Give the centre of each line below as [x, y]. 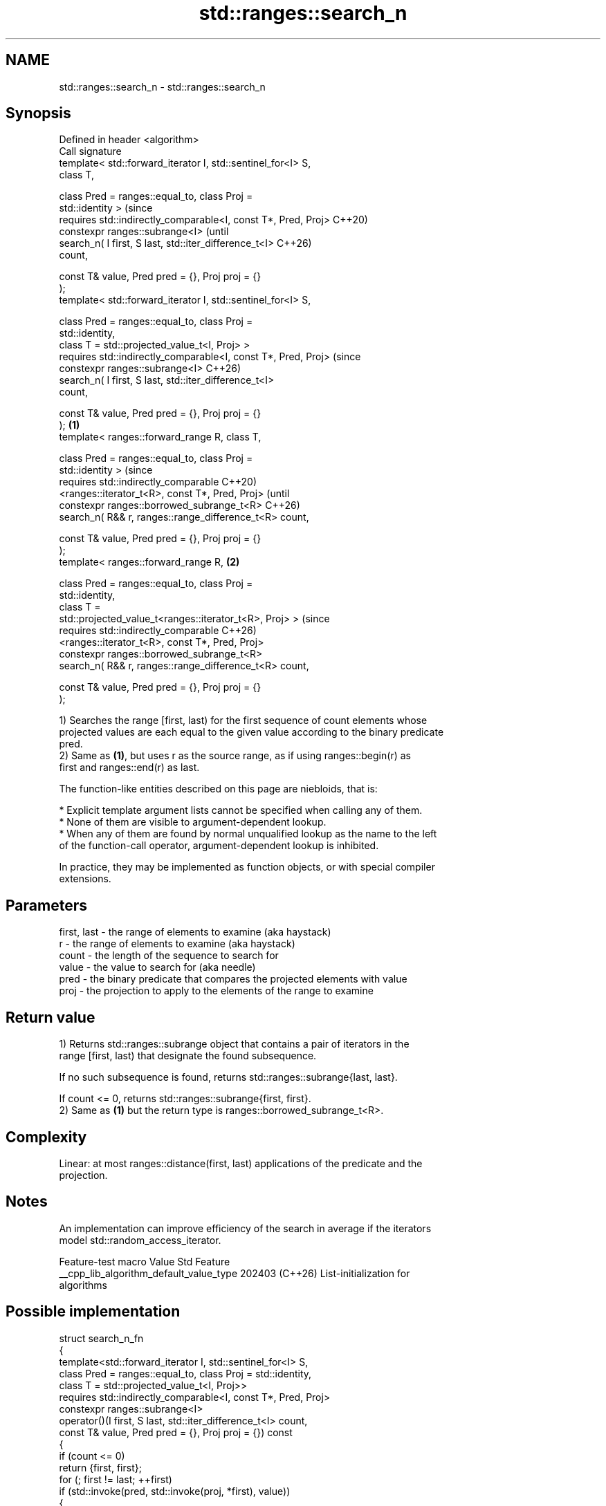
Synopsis [38, 113]
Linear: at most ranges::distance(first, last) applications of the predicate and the [241, 1163]
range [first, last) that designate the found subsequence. [188, 1056]
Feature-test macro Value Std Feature [145, 1261]
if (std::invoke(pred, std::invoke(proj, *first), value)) [175, 1491]
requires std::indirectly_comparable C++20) [158, 482]
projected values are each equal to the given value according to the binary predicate [251, 732]
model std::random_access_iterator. [140, 1240]
